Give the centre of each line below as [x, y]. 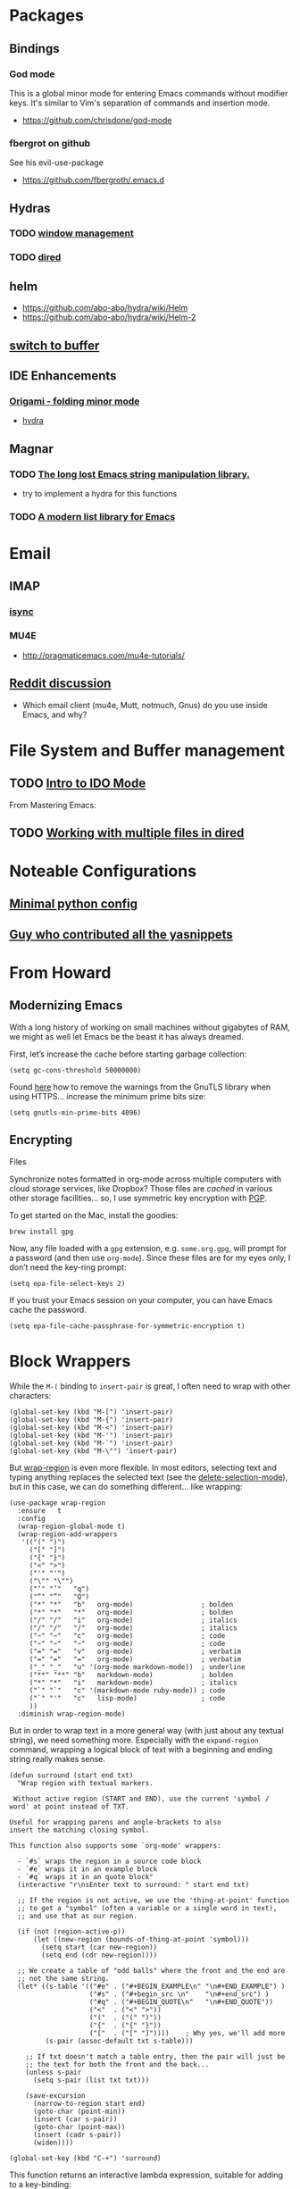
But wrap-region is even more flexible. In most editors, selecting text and [143, 1467]
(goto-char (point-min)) [79, 2111]
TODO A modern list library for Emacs [92, 516]
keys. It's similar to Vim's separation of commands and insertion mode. [140, 103]
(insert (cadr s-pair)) [77, 2135]
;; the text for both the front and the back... [117, 2064]
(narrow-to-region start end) [89, 2103]
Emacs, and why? [54, 714]
